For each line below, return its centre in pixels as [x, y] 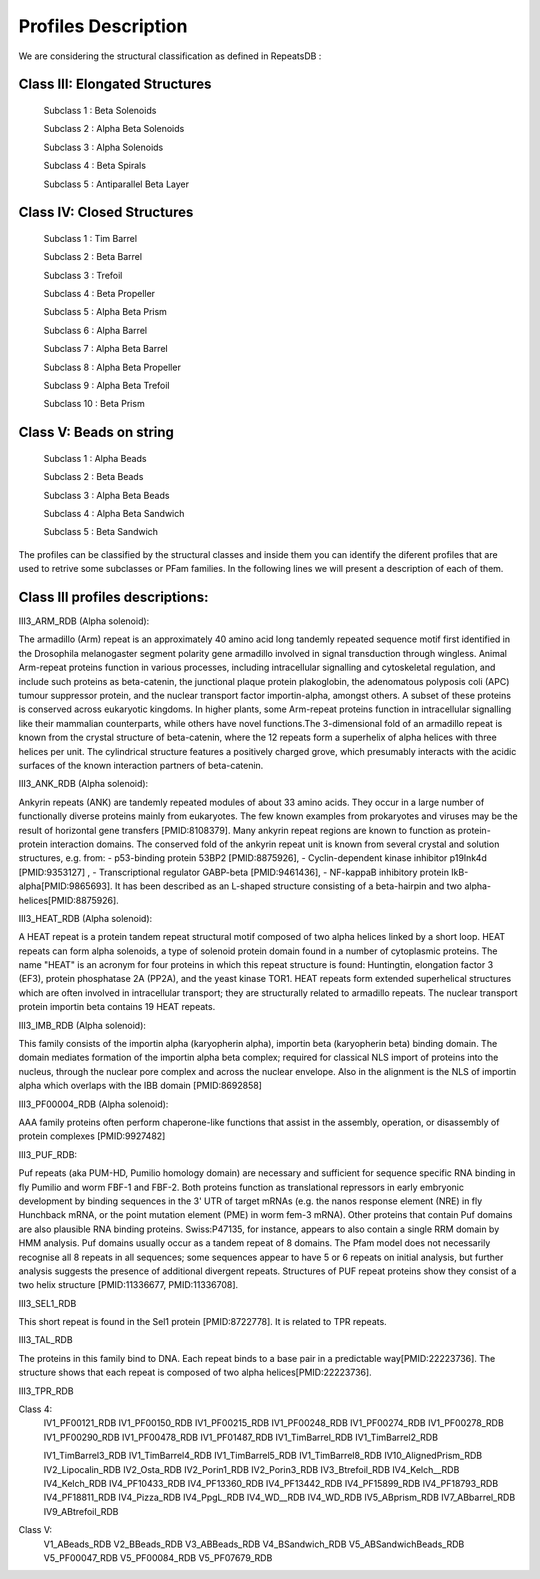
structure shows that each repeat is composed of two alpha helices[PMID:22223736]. [195, 1372]
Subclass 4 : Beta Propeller [99, 294]
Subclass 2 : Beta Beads [93, 477]
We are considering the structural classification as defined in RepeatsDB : [170, 56]
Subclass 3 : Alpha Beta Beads [106, 495]
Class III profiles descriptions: [113, 597]
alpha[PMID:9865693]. [66, 886]
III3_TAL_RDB [46, 1340]
